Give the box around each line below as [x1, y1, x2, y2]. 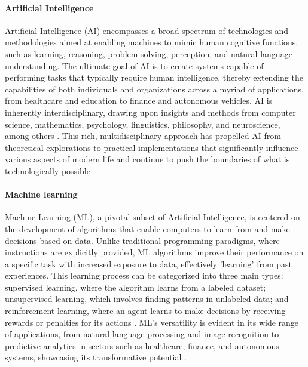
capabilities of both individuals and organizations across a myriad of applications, [5, 82, 304, 95]
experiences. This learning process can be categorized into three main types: [5, 269, 283, 282]
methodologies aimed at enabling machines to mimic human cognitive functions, [5, 36, 298, 48]
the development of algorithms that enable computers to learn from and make [5, 222, 290, 235]
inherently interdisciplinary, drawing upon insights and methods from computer [5, 106, 296, 118]
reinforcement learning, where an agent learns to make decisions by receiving [5, 304, 286, 317]
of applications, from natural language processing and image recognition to [5, 328, 279, 340]
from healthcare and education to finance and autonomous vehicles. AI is [5, 94, 273, 107]
